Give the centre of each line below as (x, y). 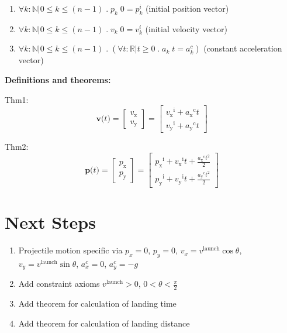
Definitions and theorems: (58, 79)
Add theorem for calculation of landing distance (104, 323)
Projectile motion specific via (70, 250)
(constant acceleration (243, 48)
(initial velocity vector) (186, 28)
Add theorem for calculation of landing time (97, 303)
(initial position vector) (187, 8)
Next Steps (50, 222)
